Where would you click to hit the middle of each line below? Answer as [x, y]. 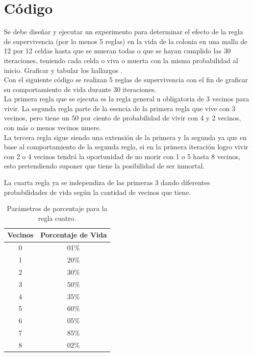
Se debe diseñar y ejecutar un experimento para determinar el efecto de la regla [124, 32]
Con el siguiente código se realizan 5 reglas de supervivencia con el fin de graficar [126, 80]
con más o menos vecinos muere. [53, 128]
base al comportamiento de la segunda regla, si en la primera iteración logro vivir [126, 147]
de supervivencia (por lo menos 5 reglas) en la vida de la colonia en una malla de [126, 41]
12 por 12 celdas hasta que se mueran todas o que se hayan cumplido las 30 [117, 51]
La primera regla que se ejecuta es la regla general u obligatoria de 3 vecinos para [126, 99]
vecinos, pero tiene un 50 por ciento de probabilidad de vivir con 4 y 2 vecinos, [123, 118]
